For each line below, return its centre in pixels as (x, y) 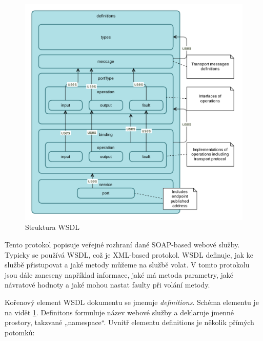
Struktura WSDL (52, 227)
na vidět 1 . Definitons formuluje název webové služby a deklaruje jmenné (119, 312)
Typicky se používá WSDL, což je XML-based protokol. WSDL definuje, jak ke (129, 254)
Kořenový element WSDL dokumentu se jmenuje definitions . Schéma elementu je (132, 302)
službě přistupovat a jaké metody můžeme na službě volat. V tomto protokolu (127, 265)
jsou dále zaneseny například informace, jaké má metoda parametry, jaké (119, 274)
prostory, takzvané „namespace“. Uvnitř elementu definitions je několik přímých (129, 322)
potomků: (20, 332)
